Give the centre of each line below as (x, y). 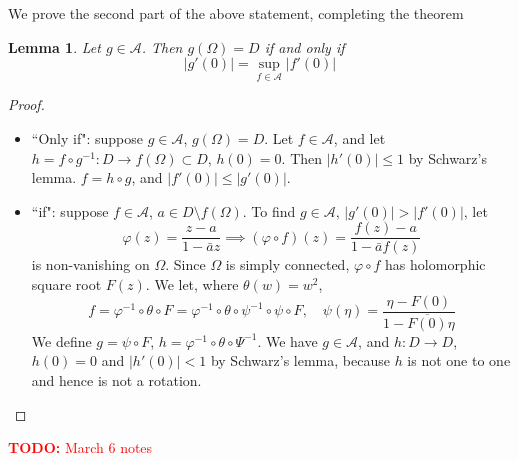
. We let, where (192, 284)
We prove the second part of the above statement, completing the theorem (236, 13)
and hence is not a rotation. (116, 379)
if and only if (304, 46)
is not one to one (459, 360)
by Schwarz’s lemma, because (300, 360)
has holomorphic (435, 264)
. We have (287, 340)
